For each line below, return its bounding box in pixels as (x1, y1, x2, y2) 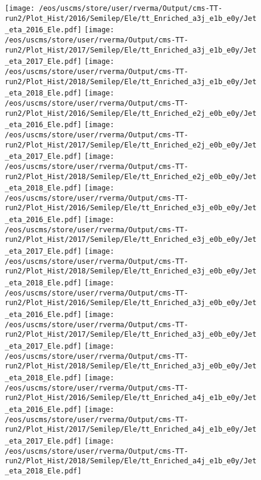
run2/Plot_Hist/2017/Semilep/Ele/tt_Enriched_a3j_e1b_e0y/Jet (5, 45, 257, 54)
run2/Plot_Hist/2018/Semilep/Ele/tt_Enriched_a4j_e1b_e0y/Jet (5, 457, 257, 466)
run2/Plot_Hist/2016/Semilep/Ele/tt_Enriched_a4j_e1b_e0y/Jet (5, 393, 257, 402)
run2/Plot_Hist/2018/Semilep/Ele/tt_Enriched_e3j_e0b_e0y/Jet (5, 267, 257, 276)
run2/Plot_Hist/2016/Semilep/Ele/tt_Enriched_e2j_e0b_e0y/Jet (5, 109, 257, 118)
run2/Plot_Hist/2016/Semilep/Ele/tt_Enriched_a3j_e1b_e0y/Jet (5, 14, 257, 23)
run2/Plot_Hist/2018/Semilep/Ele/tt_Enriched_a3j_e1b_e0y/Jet (5, 77, 257, 86)
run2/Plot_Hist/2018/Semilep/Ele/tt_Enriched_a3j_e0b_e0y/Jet (5, 362, 257, 371)
